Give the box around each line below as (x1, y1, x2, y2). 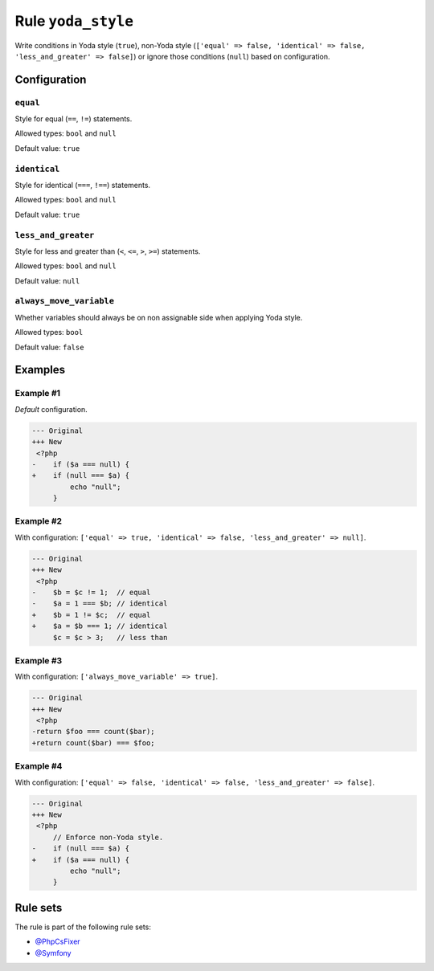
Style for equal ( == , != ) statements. (14, 114, 133, 124)
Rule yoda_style (14, 12, 134, 30)
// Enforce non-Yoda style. (52, 832, 164, 842)
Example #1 (14, 388, 60, 399)
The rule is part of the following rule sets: (14, 922, 152, 932)
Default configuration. (14, 404, 88, 414)
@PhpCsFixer (35, 936, 80, 947)
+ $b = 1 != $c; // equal (31, 610, 151, 619)
